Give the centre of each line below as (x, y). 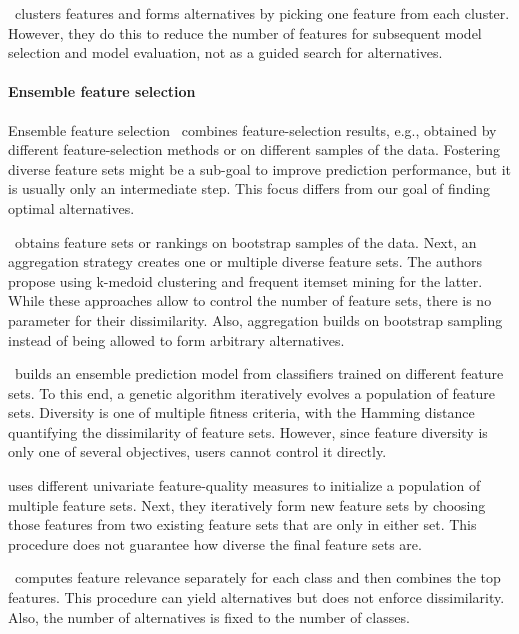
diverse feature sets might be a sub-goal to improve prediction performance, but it (259, 168)
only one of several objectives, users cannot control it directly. (197, 451)
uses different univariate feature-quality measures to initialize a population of (244, 485)
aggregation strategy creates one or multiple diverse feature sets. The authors (245, 261)
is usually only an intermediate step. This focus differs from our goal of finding (249, 188)
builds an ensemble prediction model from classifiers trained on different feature (259, 373)
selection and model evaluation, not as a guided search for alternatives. (225, 52)
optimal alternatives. (71, 207)
